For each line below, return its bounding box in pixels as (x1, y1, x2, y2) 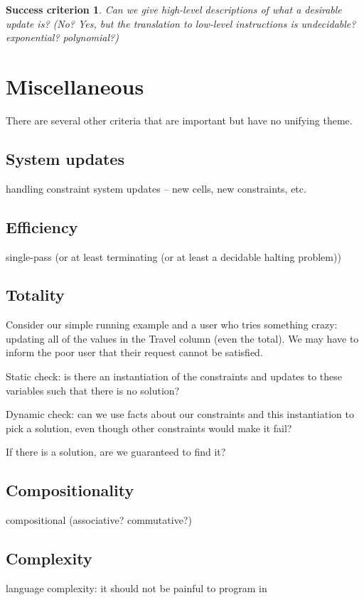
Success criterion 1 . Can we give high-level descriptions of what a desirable (6, 2, 342, 16)
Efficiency (6, 215, 78, 237)
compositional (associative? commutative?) (6, 513, 192, 527)
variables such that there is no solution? (6, 382, 180, 397)
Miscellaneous (6, 71, 144, 100)
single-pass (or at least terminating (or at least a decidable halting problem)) (6, 249, 341, 264)
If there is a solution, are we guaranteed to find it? (6, 444, 226, 459)
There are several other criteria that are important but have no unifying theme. (6, 112, 353, 127)
